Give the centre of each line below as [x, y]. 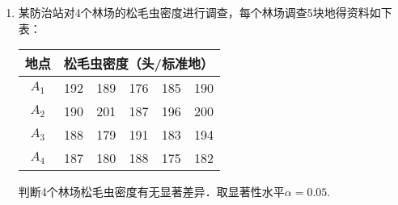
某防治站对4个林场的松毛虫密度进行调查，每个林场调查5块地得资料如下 [205, 12]
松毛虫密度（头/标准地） [139, 64]
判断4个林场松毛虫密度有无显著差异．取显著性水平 [151, 192]
